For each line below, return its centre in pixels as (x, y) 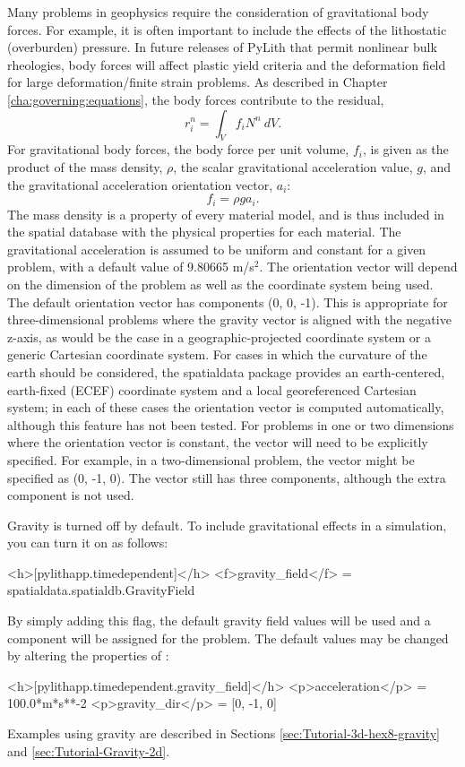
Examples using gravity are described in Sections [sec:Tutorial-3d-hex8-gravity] (224, 733)
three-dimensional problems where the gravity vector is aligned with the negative (229, 319)
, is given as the (405, 149)
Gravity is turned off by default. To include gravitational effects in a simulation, (227, 525)
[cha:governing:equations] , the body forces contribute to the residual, (196, 99)
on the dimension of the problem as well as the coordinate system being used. (220, 284)
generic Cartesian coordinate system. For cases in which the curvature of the (217, 354)
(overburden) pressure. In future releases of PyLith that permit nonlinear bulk (222, 47)
